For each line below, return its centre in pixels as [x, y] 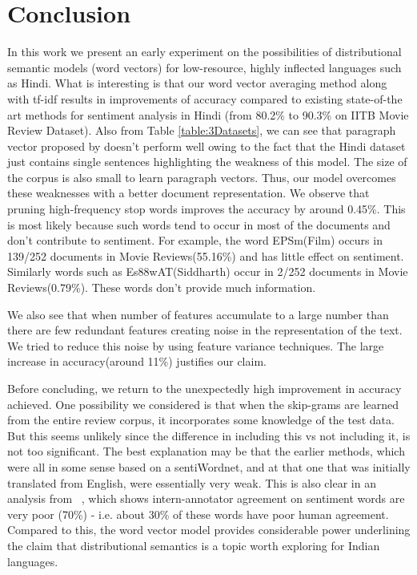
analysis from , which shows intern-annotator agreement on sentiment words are [206, 498]
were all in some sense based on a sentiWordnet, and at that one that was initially [209, 466]
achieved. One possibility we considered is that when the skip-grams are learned [203, 404]
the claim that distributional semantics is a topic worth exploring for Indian [194, 545]
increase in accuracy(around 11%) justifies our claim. [137, 361]
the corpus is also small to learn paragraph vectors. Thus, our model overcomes [202, 177]
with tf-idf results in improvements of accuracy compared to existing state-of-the [205, 98]
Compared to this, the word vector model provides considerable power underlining [209, 530]
